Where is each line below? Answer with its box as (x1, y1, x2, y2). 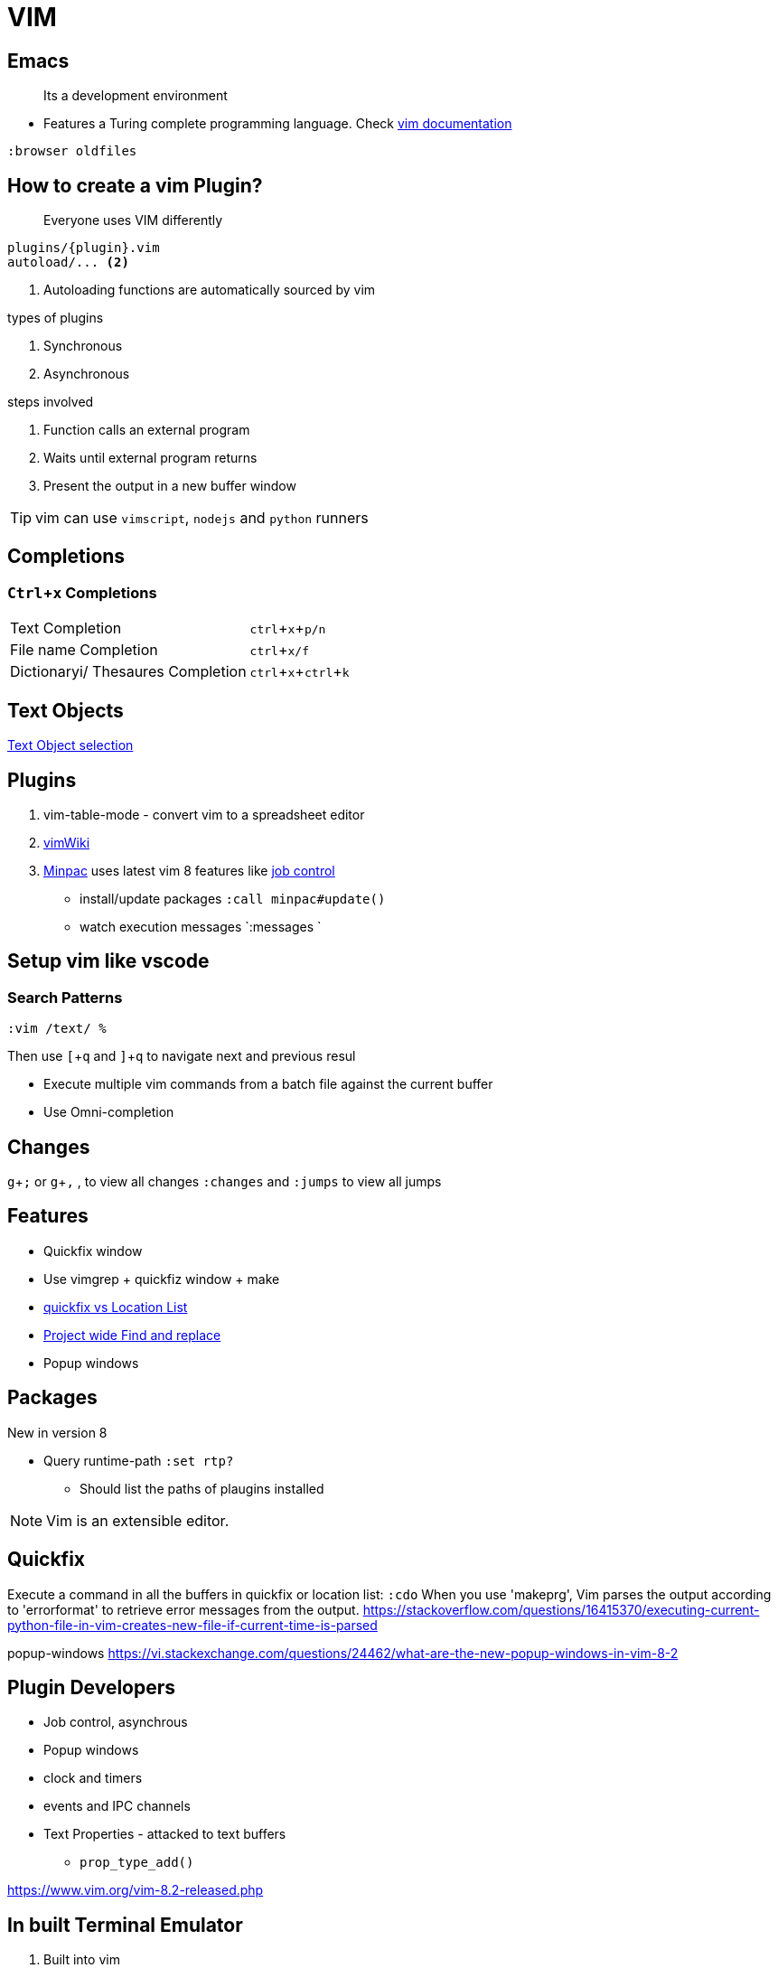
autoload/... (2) (7, 255, 129, 270)
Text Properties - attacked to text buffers (43, 1826, 286, 1842)
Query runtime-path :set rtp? (43, 1452, 234, 1468)
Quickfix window (43, 1242, 143, 1259)
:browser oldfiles (7, 144, 137, 159)
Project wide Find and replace (43, 1326, 221, 1343)
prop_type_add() (80, 1855, 194, 1870)
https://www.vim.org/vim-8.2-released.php (7, 1882, 264, 1898)
